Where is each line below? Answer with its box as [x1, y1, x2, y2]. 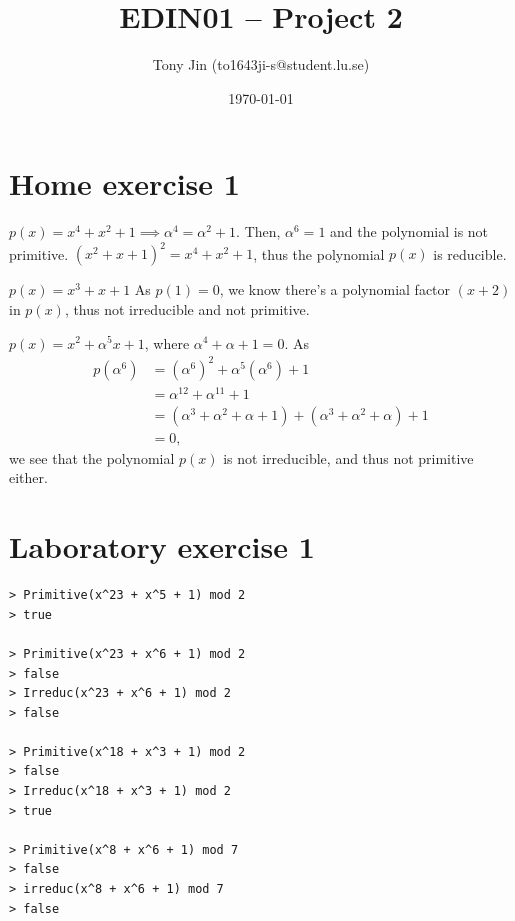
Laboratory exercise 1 [9, 526, 315, 567]
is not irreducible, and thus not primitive [223, 447, 474, 468]
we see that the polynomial [9, 447, 175, 468]
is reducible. [433, 243, 507, 264]
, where [144, 332, 190, 353]
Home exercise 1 [9, 163, 240, 204]
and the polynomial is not [330, 221, 489, 242]
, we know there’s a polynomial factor [219, 279, 451, 300]
